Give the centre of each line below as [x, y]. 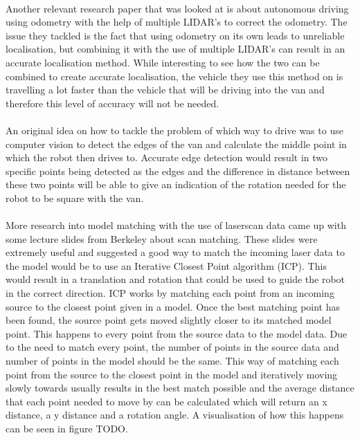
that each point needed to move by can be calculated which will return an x [166, 401]
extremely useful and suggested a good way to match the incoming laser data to [175, 252]
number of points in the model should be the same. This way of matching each [172, 361]
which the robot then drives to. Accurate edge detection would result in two [167, 157]
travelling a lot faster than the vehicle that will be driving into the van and [165, 90]
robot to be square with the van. [75, 198]
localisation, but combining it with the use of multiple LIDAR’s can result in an [175, 49]
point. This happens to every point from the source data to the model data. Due [177, 333]
